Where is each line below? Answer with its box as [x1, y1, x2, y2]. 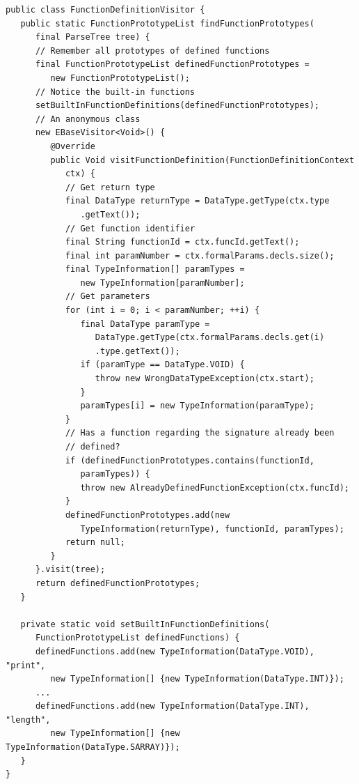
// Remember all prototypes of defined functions [35, 45, 270, 56]
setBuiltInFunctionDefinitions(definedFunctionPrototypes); [35, 100, 320, 111]
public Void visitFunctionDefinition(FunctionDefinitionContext [50, 155, 355, 165]
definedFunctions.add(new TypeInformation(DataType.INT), [35, 701, 310, 712]
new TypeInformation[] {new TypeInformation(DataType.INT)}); [50, 674, 344, 684]
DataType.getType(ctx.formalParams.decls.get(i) [95, 332, 325, 343]
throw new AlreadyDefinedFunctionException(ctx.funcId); [80, 482, 349, 493]
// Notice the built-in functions [35, 86, 196, 97]
